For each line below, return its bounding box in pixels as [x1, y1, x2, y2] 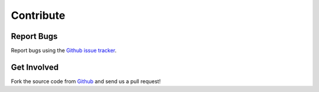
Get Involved [11, 62, 59, 72]
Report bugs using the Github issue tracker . [11, 47, 117, 54]
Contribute [11, 9, 66, 22]
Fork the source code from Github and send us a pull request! [11, 77, 161, 85]
